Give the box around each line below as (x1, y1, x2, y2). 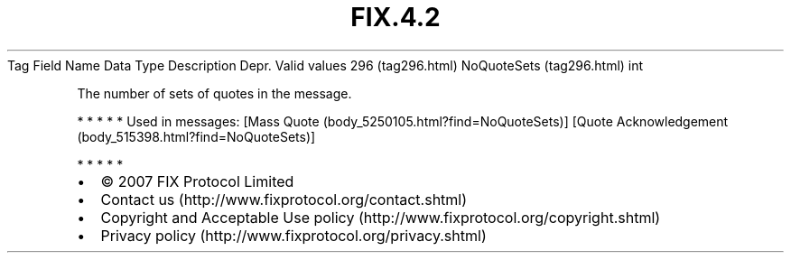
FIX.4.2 (350, 2, 441, 32)
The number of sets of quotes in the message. (77, 85, 352, 101)
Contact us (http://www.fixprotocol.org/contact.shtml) (100, 190, 468, 209)
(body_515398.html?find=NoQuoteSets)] (77, 128, 316, 144)
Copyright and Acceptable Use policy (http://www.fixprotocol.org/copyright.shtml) (100, 208, 661, 227)
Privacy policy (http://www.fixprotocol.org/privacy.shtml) (100, 226, 487, 245)
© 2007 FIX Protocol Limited (100, 172, 294, 190)
